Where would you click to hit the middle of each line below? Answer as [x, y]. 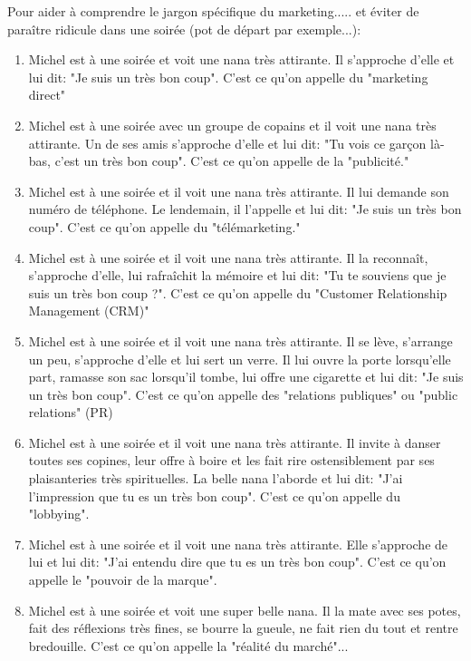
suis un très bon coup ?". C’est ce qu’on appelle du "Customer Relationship [238, 292]
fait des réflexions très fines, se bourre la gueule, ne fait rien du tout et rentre [243, 628]
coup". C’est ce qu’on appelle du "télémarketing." [164, 226]
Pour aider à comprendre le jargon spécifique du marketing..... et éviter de [213, 11]
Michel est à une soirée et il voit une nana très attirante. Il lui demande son [239, 191]
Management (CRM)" [89, 311]
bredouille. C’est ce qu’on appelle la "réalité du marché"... [188, 645]
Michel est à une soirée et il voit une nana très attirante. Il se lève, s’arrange [240, 340]
